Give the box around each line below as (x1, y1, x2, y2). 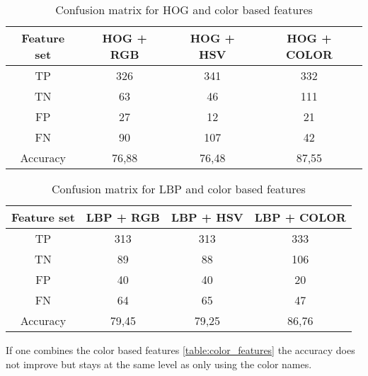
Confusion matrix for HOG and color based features (55, 1, 313, 18)
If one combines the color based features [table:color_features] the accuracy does (6, 343, 355, 357)
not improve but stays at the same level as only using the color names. (6, 356, 312, 371)
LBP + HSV (171, 209, 243, 225)
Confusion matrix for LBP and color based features (51, 181, 306, 197)
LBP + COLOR (254, 209, 346, 225)
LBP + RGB (86, 209, 160, 225)
